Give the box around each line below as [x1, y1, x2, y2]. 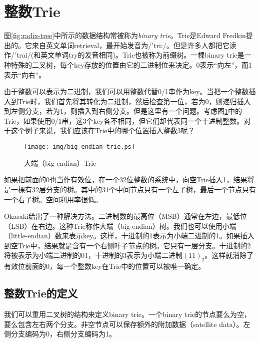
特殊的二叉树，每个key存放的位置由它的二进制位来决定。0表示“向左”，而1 [10, 59, 252, 70]
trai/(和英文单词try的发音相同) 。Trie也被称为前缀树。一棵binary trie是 [16, 50, 244, 60]
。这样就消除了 [204, 250, 254, 260]
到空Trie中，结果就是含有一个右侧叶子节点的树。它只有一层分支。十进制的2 [4, 240, 251, 250]
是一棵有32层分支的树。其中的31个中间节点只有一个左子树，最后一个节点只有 [4, 184, 256, 194]
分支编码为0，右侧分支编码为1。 [10, 328, 116, 339]
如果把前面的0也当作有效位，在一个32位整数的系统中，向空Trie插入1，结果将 [4, 174, 254, 185]
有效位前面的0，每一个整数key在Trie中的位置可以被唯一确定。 [4, 261, 205, 271]
